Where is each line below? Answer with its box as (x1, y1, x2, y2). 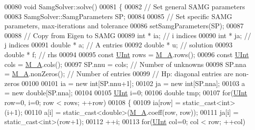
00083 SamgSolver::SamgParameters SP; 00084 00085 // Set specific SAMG (4, 11, 232, 21)
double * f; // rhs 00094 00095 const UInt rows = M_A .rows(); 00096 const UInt (4, 49, 249, 59)
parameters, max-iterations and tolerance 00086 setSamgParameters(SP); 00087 (4, 21, 244, 31)
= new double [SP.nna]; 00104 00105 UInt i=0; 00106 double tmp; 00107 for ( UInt (4, 87, 248, 98)
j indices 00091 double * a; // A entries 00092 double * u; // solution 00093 (4, 40, 233, 50)
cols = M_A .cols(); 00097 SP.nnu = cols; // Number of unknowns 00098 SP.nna (4, 59, 247, 69)
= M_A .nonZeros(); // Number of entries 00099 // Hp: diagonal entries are (4, 68, 233, 79)
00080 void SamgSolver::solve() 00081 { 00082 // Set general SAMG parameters (4, 1, 245, 11)
